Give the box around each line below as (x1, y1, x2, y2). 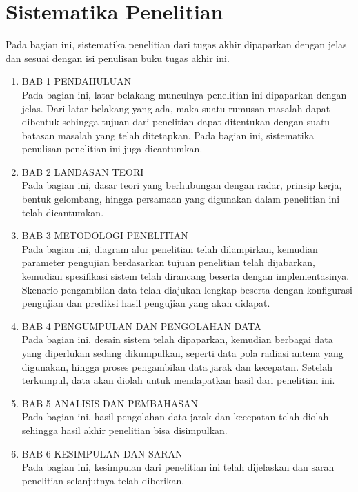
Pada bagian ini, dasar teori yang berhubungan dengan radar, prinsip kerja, (21, 178, 342, 192)
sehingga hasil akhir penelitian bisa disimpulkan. (21, 422, 228, 437)
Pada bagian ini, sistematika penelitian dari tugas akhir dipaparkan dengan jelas (6, 37, 347, 52)
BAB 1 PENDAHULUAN (21, 74, 132, 88)
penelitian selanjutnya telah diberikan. (21, 473, 185, 487)
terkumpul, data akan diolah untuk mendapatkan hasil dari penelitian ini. (21, 373, 335, 387)
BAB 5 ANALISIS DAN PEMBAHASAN (21, 396, 199, 410)
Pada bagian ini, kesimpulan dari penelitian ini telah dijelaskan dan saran (21, 460, 335, 474)
